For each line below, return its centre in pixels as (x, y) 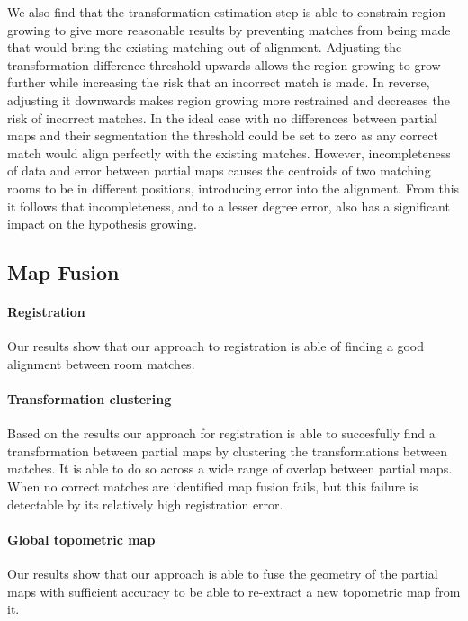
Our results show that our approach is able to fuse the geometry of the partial (223, 574)
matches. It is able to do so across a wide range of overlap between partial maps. (230, 468)
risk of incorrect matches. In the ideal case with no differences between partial (223, 117)
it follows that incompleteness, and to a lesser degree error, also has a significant (229, 206)
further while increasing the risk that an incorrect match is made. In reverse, (219, 82)
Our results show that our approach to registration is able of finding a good (216, 346)
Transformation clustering (90, 399)
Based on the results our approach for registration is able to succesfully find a (221, 433)
